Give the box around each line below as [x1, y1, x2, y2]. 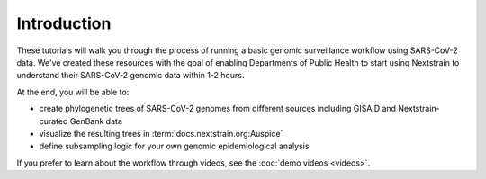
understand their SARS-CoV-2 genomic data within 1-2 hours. [16, 70, 245, 81]
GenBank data [69, 115, 123, 126]
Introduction [16, 13, 112, 33]
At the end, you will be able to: [16, 86, 130, 97]
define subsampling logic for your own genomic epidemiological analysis [39, 140, 310, 152]
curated [39, 115, 68, 126]
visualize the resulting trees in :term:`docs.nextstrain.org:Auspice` [39, 128, 283, 139]
